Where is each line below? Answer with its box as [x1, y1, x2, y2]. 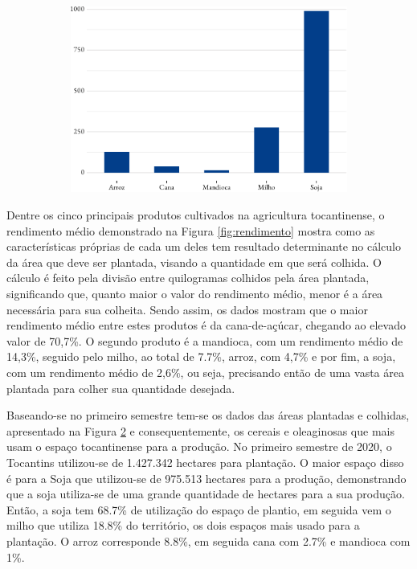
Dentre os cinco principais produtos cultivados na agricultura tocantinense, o [6, 207, 385, 223]
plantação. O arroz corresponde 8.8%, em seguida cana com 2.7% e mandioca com [6, 532, 411, 549]
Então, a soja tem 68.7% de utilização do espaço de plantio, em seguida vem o [6, 501, 391, 518]
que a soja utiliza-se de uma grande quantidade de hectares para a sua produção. [6, 485, 405, 502]
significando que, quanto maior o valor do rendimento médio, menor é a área [6, 285, 383, 302]
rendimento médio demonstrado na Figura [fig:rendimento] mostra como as [6, 222, 375, 239]
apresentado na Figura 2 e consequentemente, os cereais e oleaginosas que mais [6, 422, 395, 439]
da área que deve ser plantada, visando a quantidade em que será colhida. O [6, 253, 382, 270]
